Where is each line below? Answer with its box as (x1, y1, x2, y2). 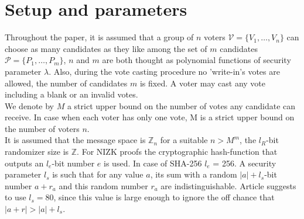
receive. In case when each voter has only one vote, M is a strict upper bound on (5, 111, 295, 123)
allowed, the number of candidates (5, 77, 128, 89)
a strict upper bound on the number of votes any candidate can (67, 99, 296, 112)
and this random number (59, 179, 148, 192)
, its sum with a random (150, 168, 237, 180)
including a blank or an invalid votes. (5, 88, 138, 100)
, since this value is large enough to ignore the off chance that (53, 191, 275, 203)
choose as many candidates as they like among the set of (5, 42, 207, 54)
